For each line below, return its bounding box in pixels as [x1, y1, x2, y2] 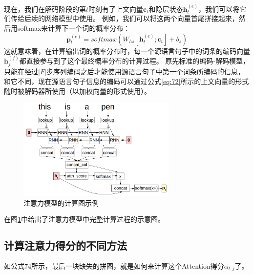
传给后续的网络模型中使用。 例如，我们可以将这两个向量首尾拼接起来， [10, 13, 239, 23]
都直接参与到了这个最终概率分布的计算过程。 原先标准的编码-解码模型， [19, 56, 250, 65]
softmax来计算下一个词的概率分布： [17, 23, 130, 33]
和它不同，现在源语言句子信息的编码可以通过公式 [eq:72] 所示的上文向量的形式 [4, 76, 249, 86]
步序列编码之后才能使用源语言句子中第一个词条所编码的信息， [46, 66, 245, 77]
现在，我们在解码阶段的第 [4, 3, 86, 14]
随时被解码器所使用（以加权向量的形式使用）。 [4, 85, 151, 96]
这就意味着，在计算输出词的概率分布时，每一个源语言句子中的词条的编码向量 [4, 45, 250, 56]
